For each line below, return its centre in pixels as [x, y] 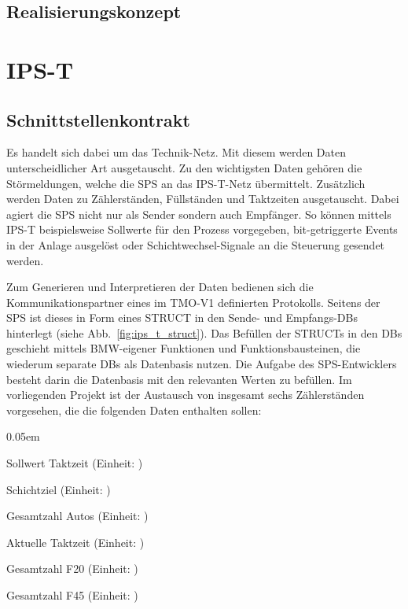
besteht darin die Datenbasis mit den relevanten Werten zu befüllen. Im [179, 379]
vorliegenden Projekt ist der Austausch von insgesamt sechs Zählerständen [186, 395]
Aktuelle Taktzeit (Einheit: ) [75, 542]
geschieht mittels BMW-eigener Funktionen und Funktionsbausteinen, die [184, 348]
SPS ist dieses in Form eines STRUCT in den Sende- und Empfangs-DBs [182, 317]
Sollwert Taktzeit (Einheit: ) [75, 463]
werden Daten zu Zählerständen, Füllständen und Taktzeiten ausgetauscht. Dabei [203, 199]
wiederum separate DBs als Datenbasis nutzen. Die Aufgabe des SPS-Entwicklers [202, 364]
